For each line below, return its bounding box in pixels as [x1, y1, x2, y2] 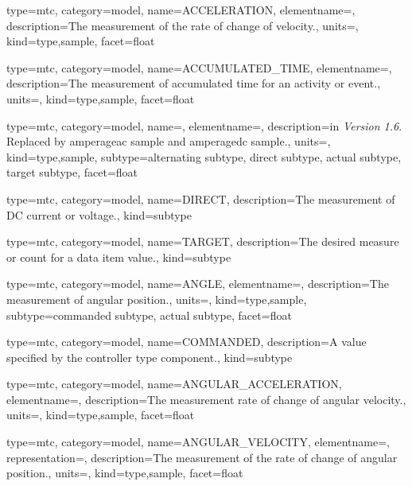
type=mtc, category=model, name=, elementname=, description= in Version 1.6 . [6, 117, 402, 134]
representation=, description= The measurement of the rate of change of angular [6, 449, 398, 465]
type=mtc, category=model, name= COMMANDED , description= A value [6, 333, 367, 350]
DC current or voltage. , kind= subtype [6, 206, 192, 223]
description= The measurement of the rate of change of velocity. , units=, [6, 17, 359, 33]
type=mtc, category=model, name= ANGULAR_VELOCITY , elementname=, [6, 434, 390, 450]
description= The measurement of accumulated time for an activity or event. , [6, 75, 381, 91]
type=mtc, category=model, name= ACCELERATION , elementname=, [6, 2, 356, 17]
